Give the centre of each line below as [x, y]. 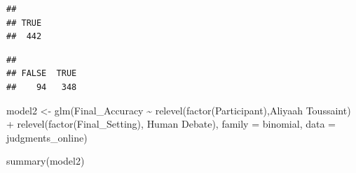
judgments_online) [47, 137]
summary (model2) [46, 161]
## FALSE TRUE [42, 74]
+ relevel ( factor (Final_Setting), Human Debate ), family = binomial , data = [171, 124]
